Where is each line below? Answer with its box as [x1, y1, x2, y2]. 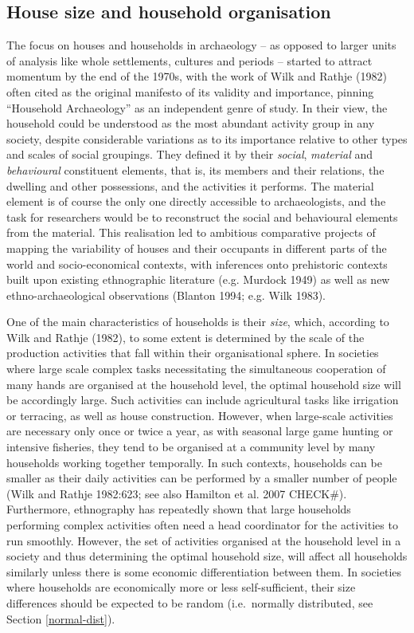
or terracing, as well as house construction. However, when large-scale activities [6, 407, 393, 423]
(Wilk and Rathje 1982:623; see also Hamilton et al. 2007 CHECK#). [6, 485, 347, 501]
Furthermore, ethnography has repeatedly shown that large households [6, 501, 351, 517]
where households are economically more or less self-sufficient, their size [6, 579, 356, 596]
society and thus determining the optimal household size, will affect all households [6, 548, 408, 564]
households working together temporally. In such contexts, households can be [6, 454, 382, 470]
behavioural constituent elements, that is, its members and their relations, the [6, 161, 385, 178]
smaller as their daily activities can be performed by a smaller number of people [6, 470, 397, 486]
